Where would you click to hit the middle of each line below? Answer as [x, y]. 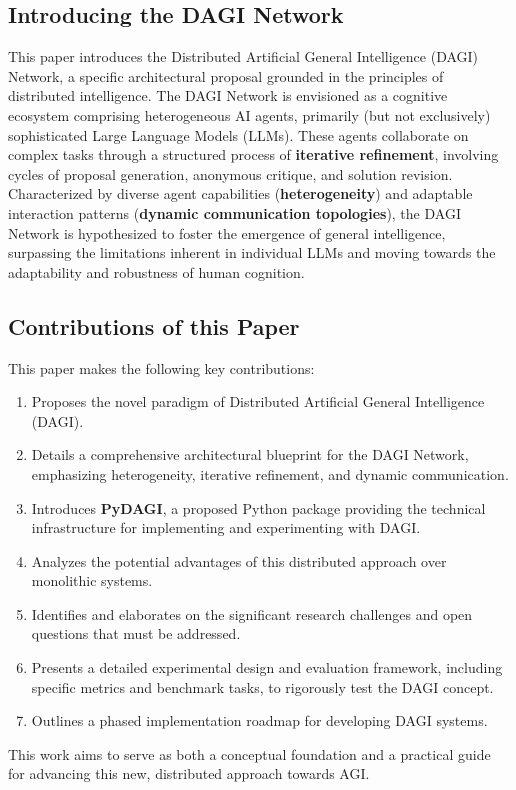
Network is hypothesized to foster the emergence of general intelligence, [227, 232]
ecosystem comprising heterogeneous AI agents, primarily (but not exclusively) [249, 114]
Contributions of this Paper [154, 325]
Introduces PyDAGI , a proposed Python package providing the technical [258, 507]
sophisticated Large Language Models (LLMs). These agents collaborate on [238, 134]
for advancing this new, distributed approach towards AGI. [189, 773]
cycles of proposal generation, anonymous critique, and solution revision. [230, 173]
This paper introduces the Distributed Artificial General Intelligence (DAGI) [243, 56]
